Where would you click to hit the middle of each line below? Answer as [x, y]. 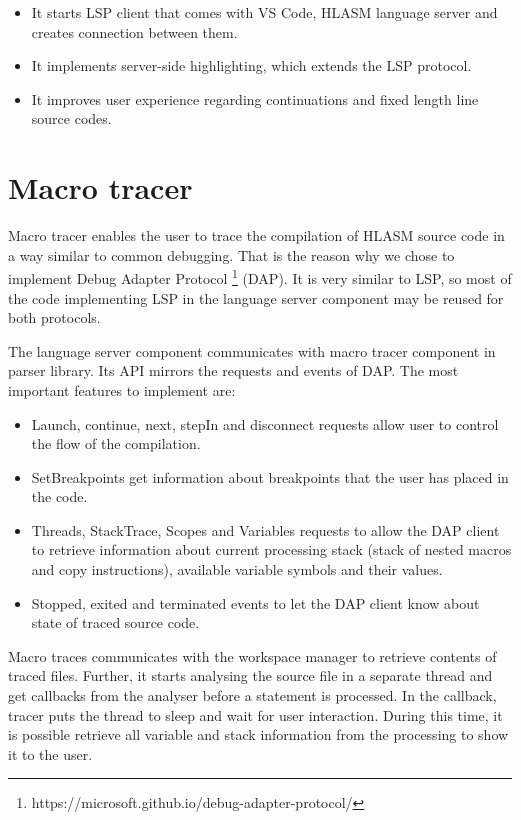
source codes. [71, 118]
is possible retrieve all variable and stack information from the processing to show [258, 734]
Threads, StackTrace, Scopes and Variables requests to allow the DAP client [265, 529]
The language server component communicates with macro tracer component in [252, 350]
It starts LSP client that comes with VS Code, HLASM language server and [264, 12]
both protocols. [54, 317]
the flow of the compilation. [116, 443]
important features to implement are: [122, 389]
